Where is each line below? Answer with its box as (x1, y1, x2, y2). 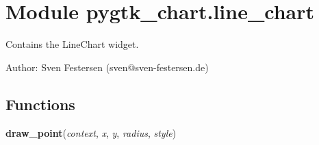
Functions (5, 93, 75, 114)
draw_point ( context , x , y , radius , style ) (5, 125, 177, 140)
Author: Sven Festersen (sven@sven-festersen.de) (5, 60, 209, 74)
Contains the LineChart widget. (5, 37, 139, 51)
